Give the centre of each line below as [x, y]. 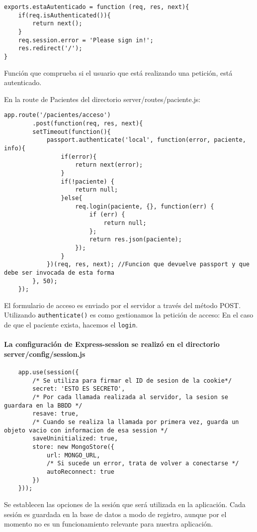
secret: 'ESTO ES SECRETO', [79, 389]
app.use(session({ [48, 372]
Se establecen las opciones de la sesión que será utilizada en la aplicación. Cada [125, 504]
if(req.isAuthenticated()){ [64, 15]
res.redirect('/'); [50, 49]
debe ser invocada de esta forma [59, 272]
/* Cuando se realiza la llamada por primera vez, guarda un [136, 422]
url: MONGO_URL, [73, 455]
